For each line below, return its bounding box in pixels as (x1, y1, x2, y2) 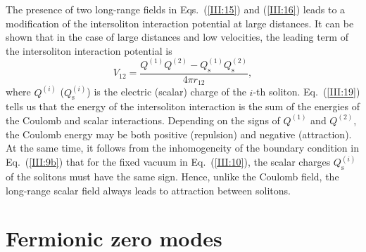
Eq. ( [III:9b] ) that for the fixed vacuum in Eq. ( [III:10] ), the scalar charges (6, 154, 331, 169)
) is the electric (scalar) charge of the (87, 84, 246, 99)
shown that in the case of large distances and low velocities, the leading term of (6, 29, 348, 44)
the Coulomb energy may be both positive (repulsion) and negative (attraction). (6, 126, 352, 141)
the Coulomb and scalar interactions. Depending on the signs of (6, 112, 280, 127)
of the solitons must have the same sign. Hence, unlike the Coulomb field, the (6, 168, 339, 183)
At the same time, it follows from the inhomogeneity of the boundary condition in (6, 140, 359, 155)
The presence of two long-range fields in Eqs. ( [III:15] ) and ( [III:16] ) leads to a (6, 2, 346, 16)
